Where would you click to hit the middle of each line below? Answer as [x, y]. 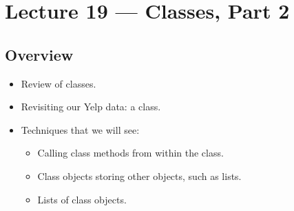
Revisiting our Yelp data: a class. [91, 107]
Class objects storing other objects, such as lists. [139, 175]
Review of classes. [59, 83]
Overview [39, 54]
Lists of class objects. [82, 199]
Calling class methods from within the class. [130, 153]
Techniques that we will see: [80, 129]
